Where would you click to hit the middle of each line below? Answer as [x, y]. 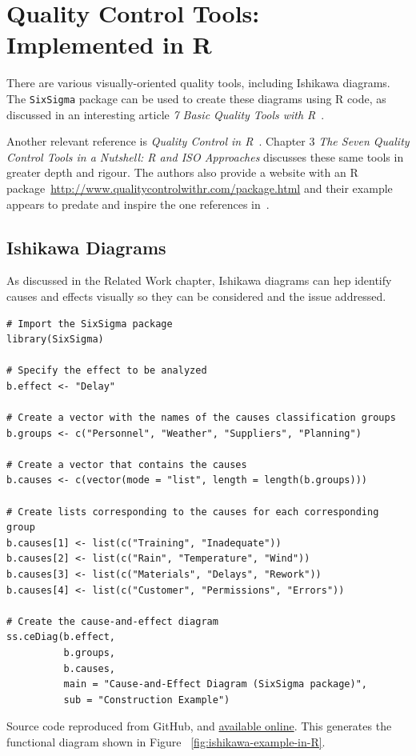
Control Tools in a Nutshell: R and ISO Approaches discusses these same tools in [205, 156]
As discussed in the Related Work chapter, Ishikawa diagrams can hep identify [199, 280]
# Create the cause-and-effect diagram [112, 621]
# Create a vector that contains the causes [127, 464]
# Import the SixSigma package [90, 324]
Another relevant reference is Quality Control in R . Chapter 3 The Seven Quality [208, 141]
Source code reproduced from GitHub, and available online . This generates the [199, 726]
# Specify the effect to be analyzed [107, 371]
